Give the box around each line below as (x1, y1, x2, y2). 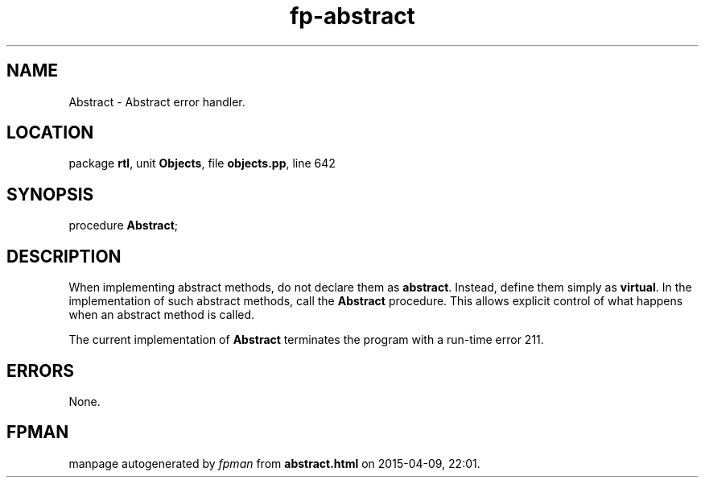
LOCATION (6, 122, 94, 143)
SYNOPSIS (6, 184, 94, 205)
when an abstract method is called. (68, 308, 255, 322)
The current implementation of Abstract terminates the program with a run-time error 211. (68, 333, 544, 347)
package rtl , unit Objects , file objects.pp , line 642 (68, 156, 336, 171)
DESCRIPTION (6, 246, 122, 267)
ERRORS (6, 360, 75, 381)
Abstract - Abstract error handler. (68, 94, 245, 109)
